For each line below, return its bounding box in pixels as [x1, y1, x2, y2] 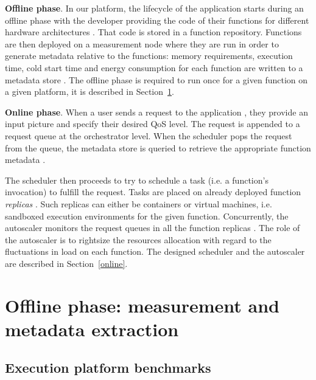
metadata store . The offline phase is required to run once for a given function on [5, 73, 308, 86]
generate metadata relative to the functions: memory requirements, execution [5, 49, 293, 62]
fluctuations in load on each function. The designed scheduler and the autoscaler [5, 245, 305, 258]
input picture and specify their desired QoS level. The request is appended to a [5, 117, 300, 130]
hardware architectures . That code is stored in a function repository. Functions [5, 26, 302, 38]
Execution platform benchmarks [5, 358, 211, 377]
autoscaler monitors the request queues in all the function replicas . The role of [5, 221, 300, 234]
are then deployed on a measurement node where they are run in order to [5, 37, 279, 50]
